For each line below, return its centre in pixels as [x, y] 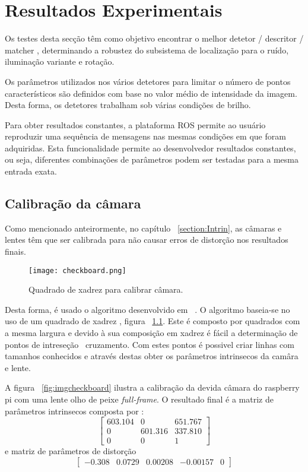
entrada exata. [31, 171]
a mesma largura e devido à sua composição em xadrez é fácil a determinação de [151, 333]
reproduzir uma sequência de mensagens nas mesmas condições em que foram [145, 136]
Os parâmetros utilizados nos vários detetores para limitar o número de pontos [148, 81]
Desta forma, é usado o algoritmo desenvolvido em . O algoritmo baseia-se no [147, 309]
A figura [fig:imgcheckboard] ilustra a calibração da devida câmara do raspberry [152, 387]
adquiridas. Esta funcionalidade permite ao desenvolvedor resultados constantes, [150, 148]
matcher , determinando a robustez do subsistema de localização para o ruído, [147, 50]
